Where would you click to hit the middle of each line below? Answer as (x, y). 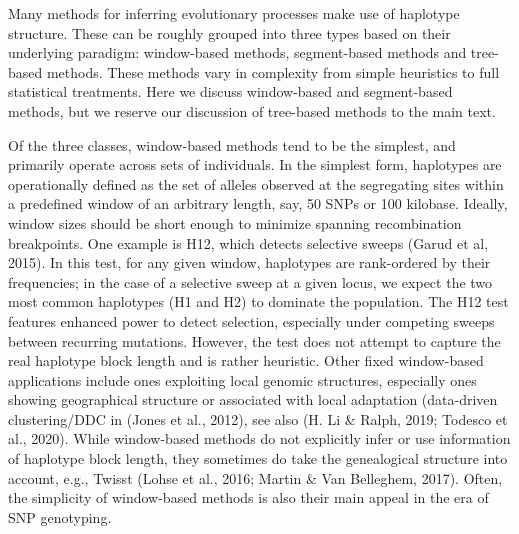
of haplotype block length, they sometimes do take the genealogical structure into (258, 458)
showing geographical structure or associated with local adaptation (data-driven (253, 399)
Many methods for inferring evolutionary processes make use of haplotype (234, 13)
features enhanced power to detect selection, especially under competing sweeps (251, 320)
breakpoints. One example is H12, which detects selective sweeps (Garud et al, (248, 242)
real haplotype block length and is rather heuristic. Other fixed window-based (246, 360)
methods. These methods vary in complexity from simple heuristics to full (273, 71)
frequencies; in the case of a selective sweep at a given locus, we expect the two (250, 281)
